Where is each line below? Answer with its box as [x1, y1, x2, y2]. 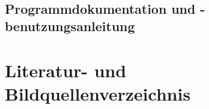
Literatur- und [5, 57, 127, 82]
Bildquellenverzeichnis [5, 81, 190, 106]
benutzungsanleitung [5, 17, 135, 35]
